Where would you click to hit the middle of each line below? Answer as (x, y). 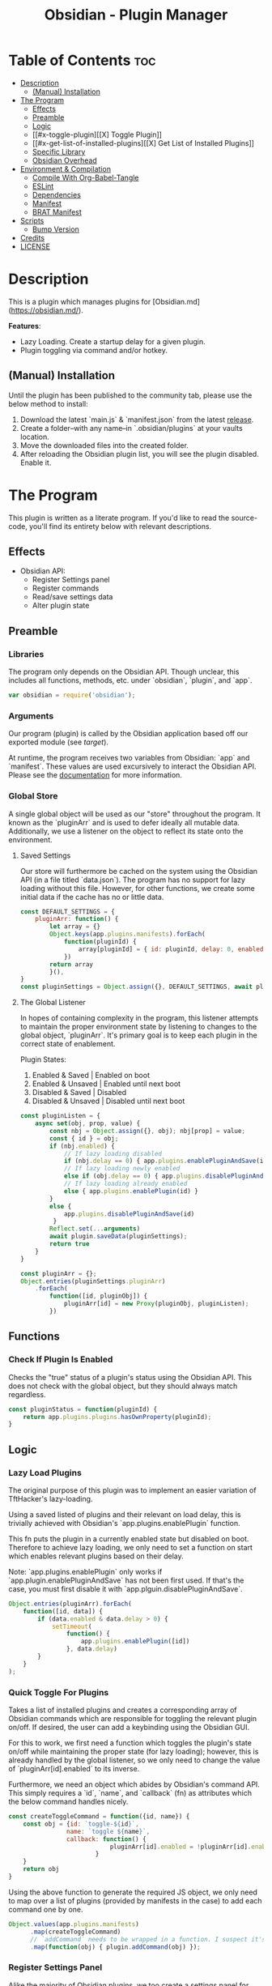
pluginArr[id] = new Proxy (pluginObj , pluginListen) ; (156, 1304)
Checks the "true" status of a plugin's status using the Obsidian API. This (130, 1377)
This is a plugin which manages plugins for (80, 301)
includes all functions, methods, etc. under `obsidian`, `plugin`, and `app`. (130, 680)
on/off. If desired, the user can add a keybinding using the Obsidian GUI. (129, 1728)
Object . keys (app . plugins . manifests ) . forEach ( (128, 934)
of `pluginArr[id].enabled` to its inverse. (74, 1769)
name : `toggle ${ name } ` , (108, 1831)
